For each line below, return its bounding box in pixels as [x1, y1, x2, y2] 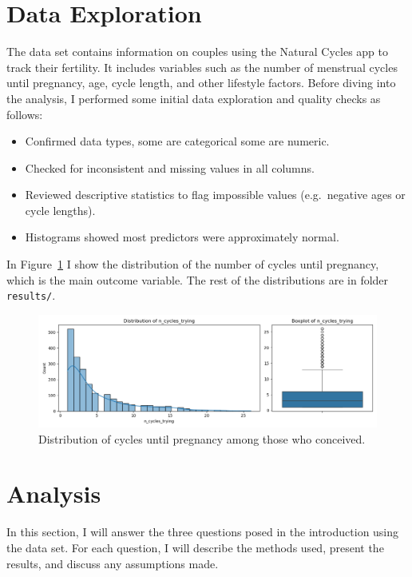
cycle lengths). [25, 201, 96, 218]
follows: [6, 105, 43, 122]
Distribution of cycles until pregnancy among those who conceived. [38, 430, 366, 447]
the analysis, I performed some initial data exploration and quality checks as [6, 90, 381, 106]
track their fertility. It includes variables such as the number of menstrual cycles [6, 58, 398, 75]
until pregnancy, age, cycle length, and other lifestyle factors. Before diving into [6, 74, 396, 91]
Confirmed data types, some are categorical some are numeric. [25, 133, 330, 149]
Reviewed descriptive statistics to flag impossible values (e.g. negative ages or [25, 186, 406, 203]
